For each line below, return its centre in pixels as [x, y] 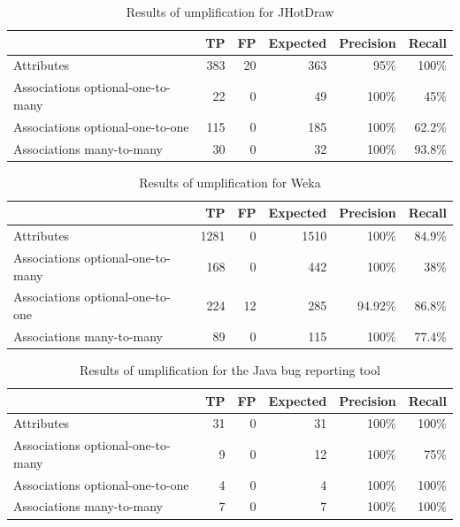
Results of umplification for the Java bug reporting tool [230, 369]
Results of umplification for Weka [230, 182]
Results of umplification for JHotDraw [230, 11]
